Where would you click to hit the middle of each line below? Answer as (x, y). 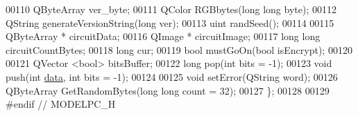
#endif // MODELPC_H (61, 104)
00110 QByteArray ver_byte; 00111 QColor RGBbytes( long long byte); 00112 (171, 9)
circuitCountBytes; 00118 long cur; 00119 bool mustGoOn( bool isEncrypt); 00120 (179, 49)
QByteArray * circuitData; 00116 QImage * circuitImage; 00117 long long (163, 36)
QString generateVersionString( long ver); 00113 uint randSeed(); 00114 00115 (170, 22)
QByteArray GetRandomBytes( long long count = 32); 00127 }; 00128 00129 (168, 90)
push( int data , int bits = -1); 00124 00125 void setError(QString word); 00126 (172, 76)
